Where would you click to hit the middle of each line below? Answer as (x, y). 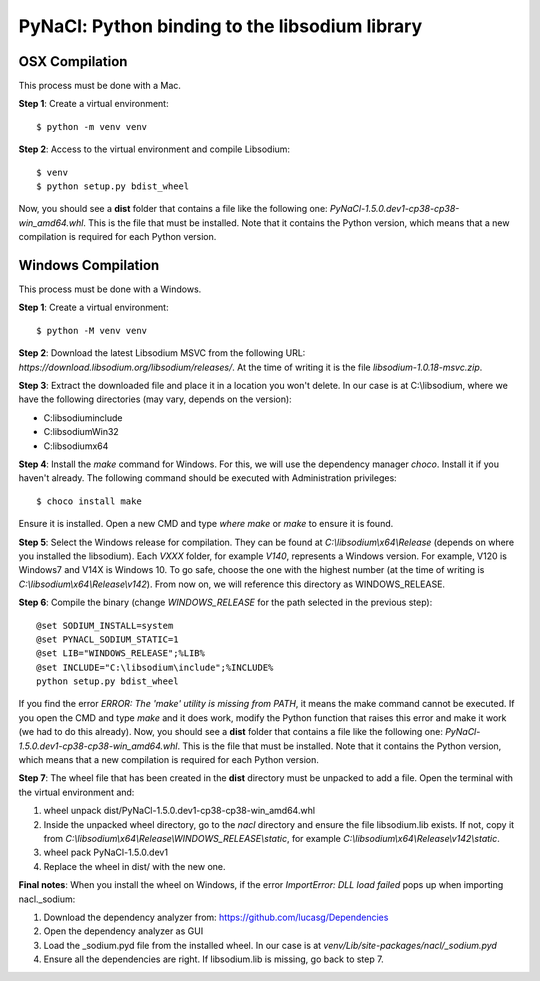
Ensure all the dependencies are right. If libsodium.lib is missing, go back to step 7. (213, 959)
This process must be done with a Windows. (110, 289)
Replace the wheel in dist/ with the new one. (134, 866)
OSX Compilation (73, 61)
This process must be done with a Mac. (100, 86)
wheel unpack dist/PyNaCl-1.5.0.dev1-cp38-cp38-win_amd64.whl (179, 811)
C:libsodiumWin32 (81, 432)
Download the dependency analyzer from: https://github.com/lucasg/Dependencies (216, 917)
